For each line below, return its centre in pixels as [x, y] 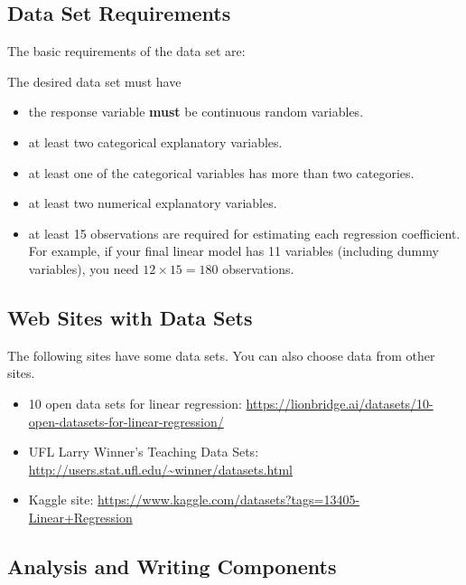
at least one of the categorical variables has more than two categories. [221, 172]
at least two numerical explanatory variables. [153, 203]
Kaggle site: [61, 500]
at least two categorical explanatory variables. [155, 142]
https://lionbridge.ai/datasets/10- [340, 403]
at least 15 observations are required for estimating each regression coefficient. [244, 233]
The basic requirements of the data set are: [126, 51]
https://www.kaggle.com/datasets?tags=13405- [229, 500]
